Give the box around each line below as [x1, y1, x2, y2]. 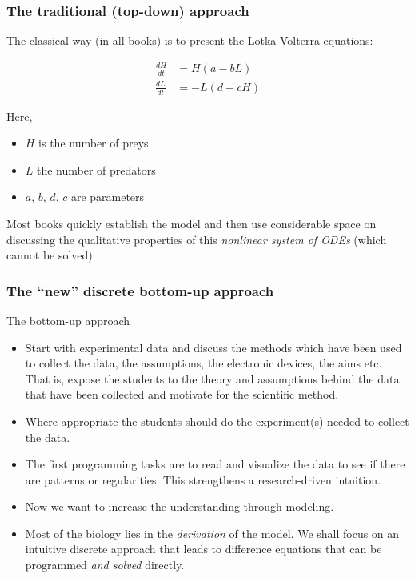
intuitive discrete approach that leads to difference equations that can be [25, 540, 382, 557]
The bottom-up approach [6, 311, 130, 328]
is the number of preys [38, 134, 149, 151]
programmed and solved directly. [25, 556, 185, 573]
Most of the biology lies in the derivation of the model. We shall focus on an [25, 524, 400, 541]
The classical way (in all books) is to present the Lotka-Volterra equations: [6, 32, 373, 49]
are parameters [70, 188, 145, 205]
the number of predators [37, 161, 156, 178]
